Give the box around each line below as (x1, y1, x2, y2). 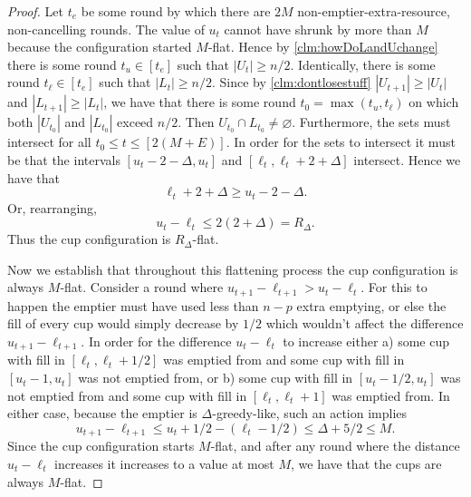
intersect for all (7, 132, 91, 151)
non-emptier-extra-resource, (297, 2, 450, 20)
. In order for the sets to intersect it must (226, 132, 456, 151)
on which (409, 93, 459, 112)
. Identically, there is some (290, 54, 436, 73)
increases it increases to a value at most (54, 453, 274, 473)
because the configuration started (7, 37, 192, 56)
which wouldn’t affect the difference (265, 314, 464, 333)
